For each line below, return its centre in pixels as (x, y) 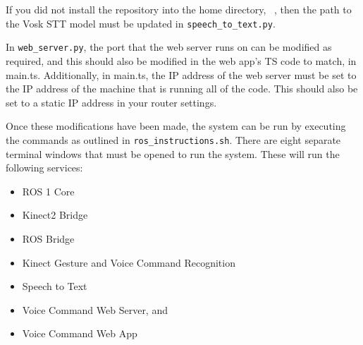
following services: (44, 168)
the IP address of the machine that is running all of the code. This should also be (182, 89)
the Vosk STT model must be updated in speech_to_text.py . (141, 23)
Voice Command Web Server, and (95, 309)
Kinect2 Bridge (55, 215)
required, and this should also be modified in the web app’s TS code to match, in (181, 60)
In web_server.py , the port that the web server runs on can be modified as (169, 47)
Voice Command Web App (80, 333)
